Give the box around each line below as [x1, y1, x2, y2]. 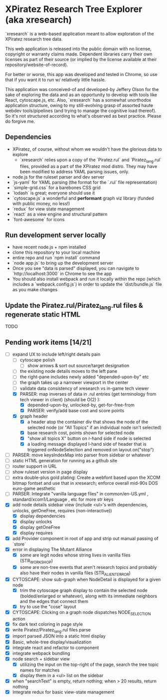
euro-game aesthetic [12, 485, 56, 491]
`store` [12, 541, 26, 547]
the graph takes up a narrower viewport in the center [19, 379, 129, 386]
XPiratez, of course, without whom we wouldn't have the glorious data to [12, 146, 162, 152]
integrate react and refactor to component [12, 644, 99, 650]
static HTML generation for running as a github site [12, 458, 118, 464]
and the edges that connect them [19, 598, 89, 604]
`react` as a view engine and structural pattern [12, 211, 108, 217]
